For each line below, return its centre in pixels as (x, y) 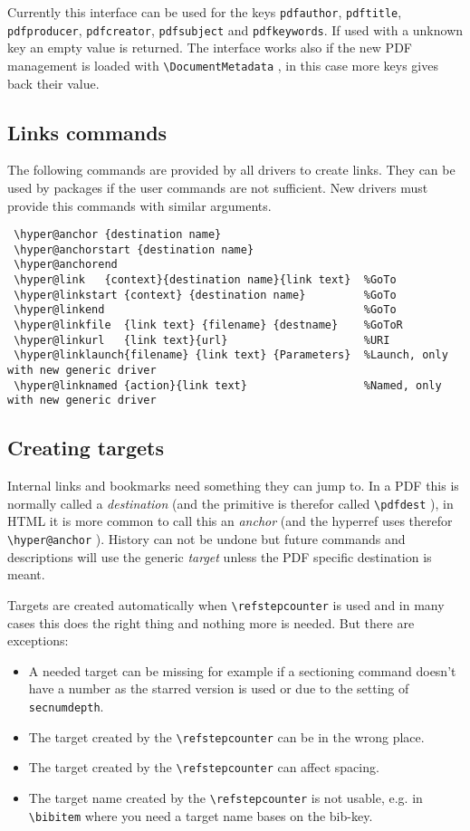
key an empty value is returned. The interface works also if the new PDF (210, 48)
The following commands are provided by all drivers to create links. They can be (231, 170)
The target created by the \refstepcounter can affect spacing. (204, 767)
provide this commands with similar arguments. (139, 205)
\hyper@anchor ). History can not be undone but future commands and (206, 539)
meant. (26, 574)
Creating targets (86, 448)
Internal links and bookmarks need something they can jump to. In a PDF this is (233, 486)
